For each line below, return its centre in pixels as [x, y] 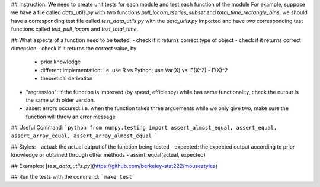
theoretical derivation [67, 78]
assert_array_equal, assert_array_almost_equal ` [84, 136]
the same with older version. [60, 100]
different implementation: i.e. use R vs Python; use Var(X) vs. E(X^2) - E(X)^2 [134, 70]
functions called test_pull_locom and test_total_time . [75, 29]
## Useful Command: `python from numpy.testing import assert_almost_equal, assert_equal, [144, 128]
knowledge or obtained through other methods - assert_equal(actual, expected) [108, 155]
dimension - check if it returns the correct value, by [74, 48]
